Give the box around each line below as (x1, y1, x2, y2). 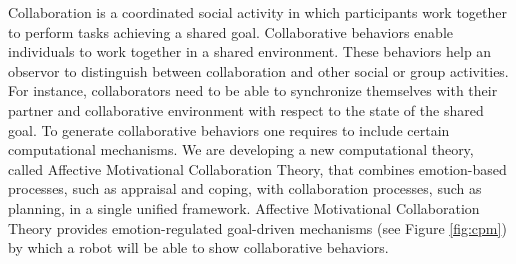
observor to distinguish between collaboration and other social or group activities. (8, 60, 509, 81)
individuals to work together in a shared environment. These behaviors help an (8, 41, 492, 62)
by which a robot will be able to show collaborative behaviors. (8, 237, 389, 258)
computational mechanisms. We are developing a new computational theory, (8, 139, 474, 160)
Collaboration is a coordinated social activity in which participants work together (8, 2, 508, 22)
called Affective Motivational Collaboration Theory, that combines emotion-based (8, 158, 507, 179)
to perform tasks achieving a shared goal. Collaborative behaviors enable (8, 21, 454, 42)
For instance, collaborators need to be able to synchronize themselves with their (8, 80, 498, 101)
